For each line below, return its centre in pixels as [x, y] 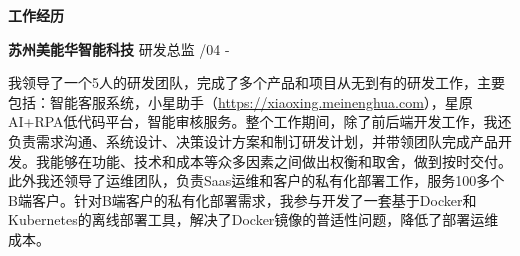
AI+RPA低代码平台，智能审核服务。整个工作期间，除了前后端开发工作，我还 [260, 121]
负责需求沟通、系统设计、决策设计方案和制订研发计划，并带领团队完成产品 [253, 140]
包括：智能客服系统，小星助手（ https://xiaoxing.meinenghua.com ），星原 [240, 101]
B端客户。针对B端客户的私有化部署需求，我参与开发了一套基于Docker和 [242, 199]
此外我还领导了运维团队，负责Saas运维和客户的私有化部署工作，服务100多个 [256, 180]
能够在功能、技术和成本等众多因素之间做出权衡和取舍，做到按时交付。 [280, 160]
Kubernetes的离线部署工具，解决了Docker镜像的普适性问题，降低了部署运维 [253, 219]
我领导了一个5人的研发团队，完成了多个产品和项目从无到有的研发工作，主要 [256, 82]
